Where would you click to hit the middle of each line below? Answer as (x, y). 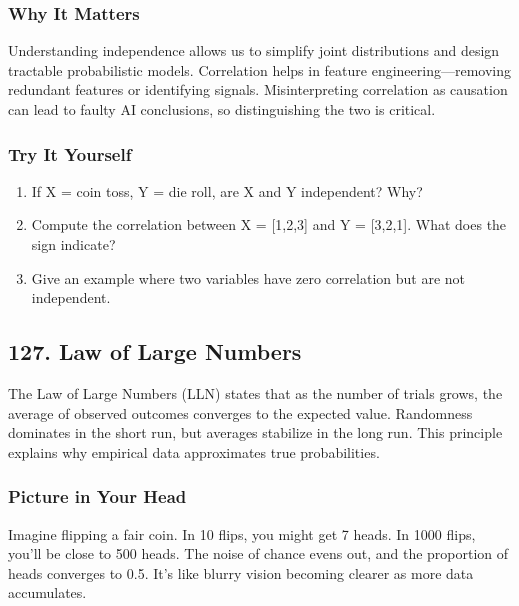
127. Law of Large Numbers (155, 351)
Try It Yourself (70, 153)
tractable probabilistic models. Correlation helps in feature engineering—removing (259, 69)
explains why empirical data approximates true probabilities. (194, 451)
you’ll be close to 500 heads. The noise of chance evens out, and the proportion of (258, 553)
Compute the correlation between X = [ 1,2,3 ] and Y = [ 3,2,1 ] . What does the (269, 224)
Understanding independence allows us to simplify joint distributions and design (254, 50)
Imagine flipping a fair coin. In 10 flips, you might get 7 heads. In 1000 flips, (242, 533)
